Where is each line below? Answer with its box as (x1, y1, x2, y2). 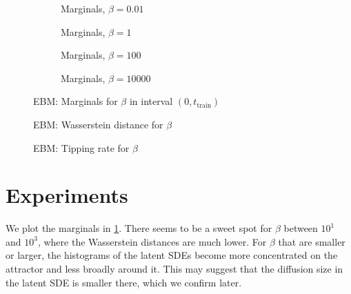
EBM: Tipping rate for (33, 140, 130, 155)
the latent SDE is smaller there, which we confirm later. (6, 275, 242, 289)
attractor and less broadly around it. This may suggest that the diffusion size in (6, 262, 343, 276)
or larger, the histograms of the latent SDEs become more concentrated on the (6, 248, 338, 262)
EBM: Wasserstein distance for (33, 117, 163, 131)
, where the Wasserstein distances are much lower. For (37, 234, 267, 248)
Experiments (6, 181, 128, 209)
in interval (129, 94, 173, 108)
